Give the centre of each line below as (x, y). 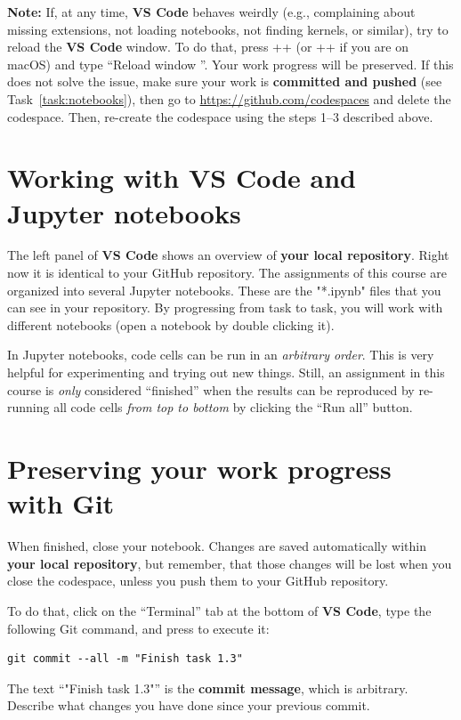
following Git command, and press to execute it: (138, 628)
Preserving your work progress (199, 468)
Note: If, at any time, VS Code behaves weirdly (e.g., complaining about (211, 12)
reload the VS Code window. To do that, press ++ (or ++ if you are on (208, 47)
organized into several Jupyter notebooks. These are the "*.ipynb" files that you (224, 290)
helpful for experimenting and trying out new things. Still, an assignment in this (226, 372)
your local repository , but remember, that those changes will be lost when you (230, 563)
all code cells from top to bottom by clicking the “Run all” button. (233, 407)
